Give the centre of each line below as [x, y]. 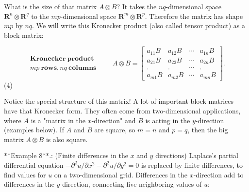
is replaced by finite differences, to [192, 165]
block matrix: [24, 35]
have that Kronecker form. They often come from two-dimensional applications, [122, 111]
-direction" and [114, 120]
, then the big [208, 130]
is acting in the [168, 120]
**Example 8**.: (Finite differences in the [66, 155]
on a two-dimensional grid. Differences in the [121, 174]
